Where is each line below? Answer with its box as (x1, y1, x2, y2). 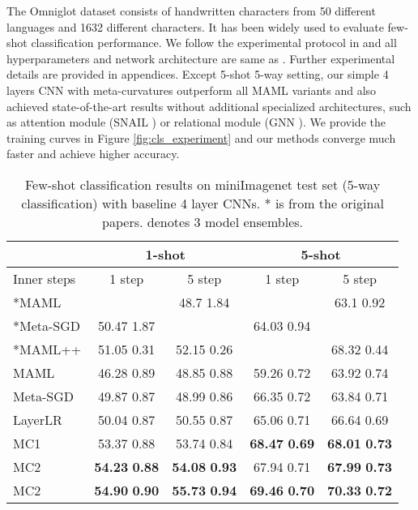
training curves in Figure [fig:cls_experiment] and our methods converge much (6, 129, 396, 146)
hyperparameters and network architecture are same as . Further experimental (6, 49, 395, 66)
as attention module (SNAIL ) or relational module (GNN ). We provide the (6, 114, 386, 131)
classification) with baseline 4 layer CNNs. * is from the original (21, 193, 384, 212)
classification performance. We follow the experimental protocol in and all (31, 34, 397, 51)
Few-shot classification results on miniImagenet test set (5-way (24, 174, 381, 194)
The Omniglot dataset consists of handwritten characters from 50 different (6, 2, 376, 19)
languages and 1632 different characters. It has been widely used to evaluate (6, 18, 384, 35)
